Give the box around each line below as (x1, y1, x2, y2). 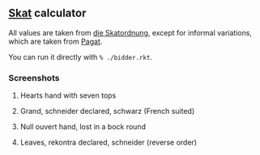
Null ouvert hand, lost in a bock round (19, 122, 146, 132)
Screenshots (8, 72, 60, 83)
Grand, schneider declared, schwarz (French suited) (19, 107, 195, 116)
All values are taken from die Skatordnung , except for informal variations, (8, 27, 253, 37)
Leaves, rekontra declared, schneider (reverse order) (19, 137, 197, 148)
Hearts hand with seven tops (19, 90, 117, 100)
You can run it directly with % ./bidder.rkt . (8, 52, 152, 61)
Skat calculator (8, 6, 87, 20)
